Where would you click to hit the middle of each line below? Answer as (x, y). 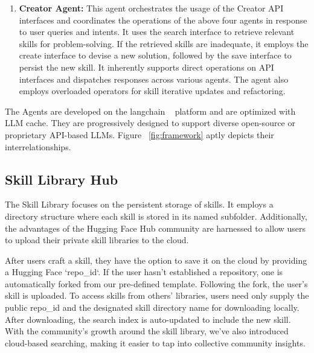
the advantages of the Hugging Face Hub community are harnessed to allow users (155, 228)
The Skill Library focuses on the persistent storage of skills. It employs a (139, 204)
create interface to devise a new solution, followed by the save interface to (155, 55)
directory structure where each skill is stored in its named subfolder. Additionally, (156, 216)
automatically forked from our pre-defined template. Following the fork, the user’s (156, 283)
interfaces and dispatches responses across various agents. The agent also (154, 79)
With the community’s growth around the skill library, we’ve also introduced (147, 331)
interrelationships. (38, 146)
